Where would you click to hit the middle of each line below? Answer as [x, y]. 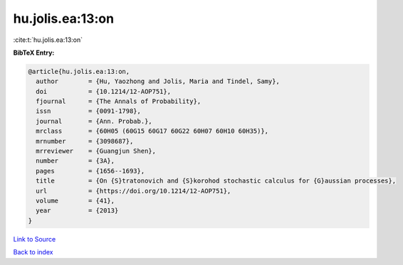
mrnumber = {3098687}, [85, 141]
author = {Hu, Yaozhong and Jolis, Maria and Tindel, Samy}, [158, 81]
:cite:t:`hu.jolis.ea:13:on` [48, 40]
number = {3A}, [75, 161]
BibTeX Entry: [34, 53]
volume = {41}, [75, 201]
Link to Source [35, 239]
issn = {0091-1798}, [89, 111]
